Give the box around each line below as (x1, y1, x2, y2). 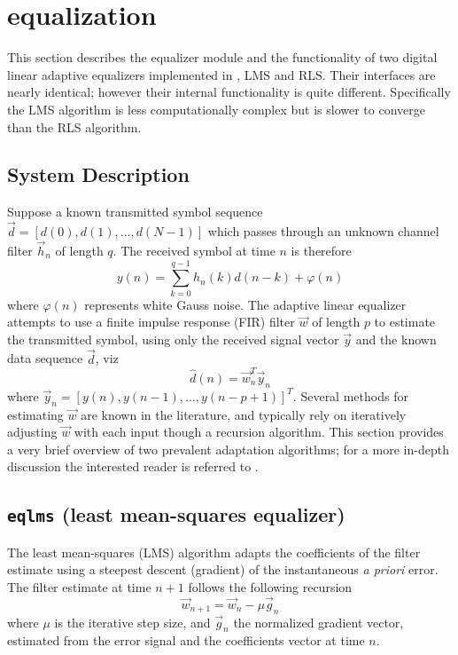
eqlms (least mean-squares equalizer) (7, 501, 345, 528)
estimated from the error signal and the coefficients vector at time (7, 631, 365, 650)
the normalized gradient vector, (233, 612, 404, 631)
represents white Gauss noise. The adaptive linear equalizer (84, 295, 407, 313)
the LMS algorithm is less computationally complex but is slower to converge (7, 99, 425, 118)
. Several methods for (292, 386, 408, 405)
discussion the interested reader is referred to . (7, 457, 259, 476)
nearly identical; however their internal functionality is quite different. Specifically (7, 83, 451, 101)
